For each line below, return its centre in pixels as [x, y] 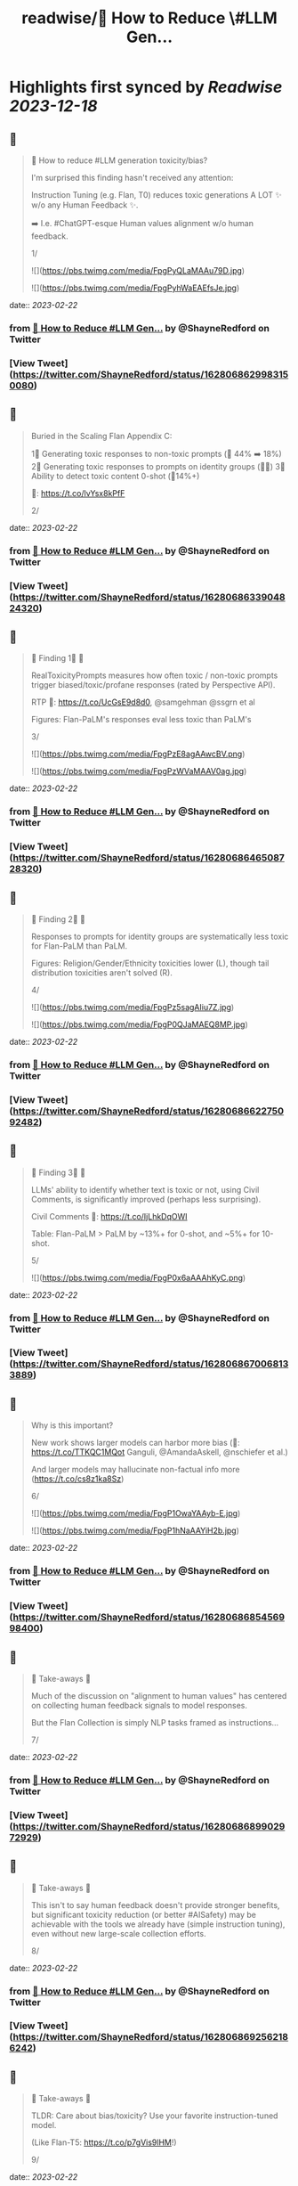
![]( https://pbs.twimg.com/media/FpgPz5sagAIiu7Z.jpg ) [133, 1007]
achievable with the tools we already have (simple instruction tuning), [158, 1924]
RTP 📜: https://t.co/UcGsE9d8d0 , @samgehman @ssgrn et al [143, 702]
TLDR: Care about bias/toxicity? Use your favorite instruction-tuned [154, 2116]
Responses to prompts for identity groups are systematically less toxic [160, 936]
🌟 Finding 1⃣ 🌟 [57, 658]
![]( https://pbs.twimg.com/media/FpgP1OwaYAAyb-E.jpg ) [136, 1513]
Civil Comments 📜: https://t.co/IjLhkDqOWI [109, 1216]
